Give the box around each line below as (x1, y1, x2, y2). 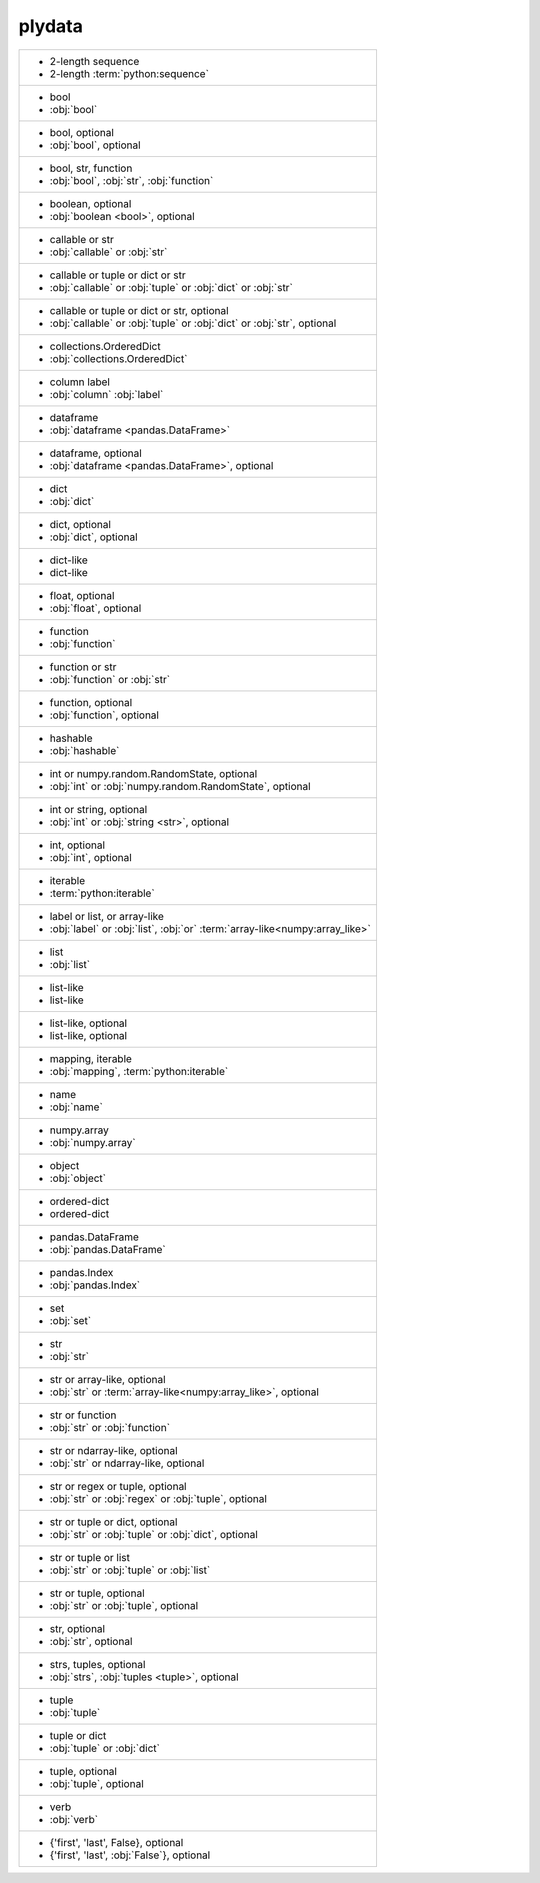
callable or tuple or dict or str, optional (49, 303, 229, 317)
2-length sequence (49, 54, 140, 68)
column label (49, 375, 110, 389)
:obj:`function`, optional (49, 708, 160, 722)
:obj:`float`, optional (49, 601, 142, 615)
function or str (49, 660, 117, 674)
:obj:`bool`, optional (49, 138, 141, 152)
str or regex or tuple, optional (49, 1479, 187, 1493)
